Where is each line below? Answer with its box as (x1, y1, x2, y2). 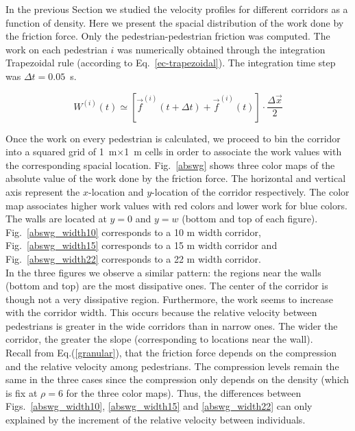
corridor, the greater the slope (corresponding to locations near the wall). (5, 332, 313, 346)
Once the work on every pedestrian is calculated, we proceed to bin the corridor (5, 131, 341, 145)
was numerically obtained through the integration (117, 42, 326, 56)
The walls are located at (5, 211, 107, 226)
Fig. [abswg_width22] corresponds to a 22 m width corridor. (5, 251, 261, 265)
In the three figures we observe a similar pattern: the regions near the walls (5, 265, 321, 279)
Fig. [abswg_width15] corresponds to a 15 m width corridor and (5, 238, 278, 252)
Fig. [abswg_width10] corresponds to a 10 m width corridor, (5, 224, 261, 239)
